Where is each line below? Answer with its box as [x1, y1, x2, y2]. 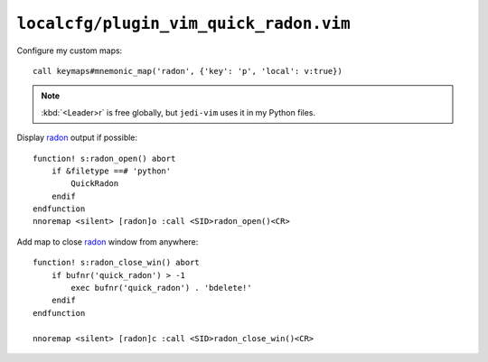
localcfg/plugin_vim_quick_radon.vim [16, 14, 352, 33]
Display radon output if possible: [16, 132, 138, 144]
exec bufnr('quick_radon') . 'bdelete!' [70, 283, 252, 293]
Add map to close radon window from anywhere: [16, 236, 199, 247]
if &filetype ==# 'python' [51, 165, 172, 176]
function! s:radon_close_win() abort [33, 257, 201, 268]
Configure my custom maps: [16, 45, 123, 56]
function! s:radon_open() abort [33, 153, 176, 163]
